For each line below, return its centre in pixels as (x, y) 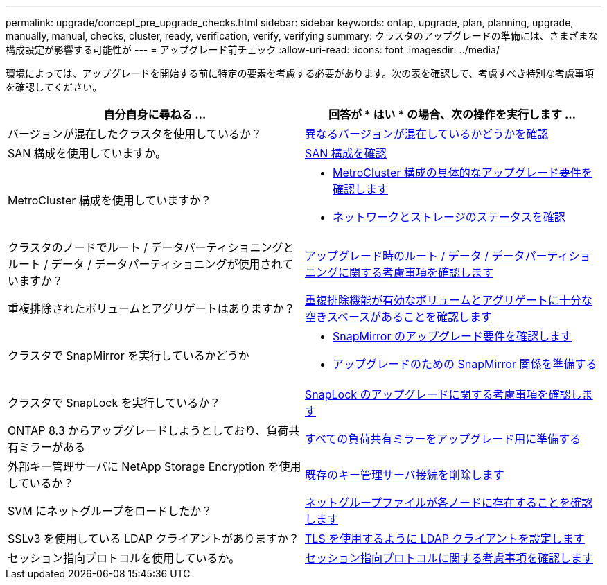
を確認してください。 (54, 87)
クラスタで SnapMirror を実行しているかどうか (129, 356)
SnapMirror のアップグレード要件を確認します (452, 336)
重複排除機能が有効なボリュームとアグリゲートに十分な (449, 300)
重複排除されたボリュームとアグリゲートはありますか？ (151, 308)
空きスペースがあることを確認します (399, 317)
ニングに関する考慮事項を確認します (399, 272)
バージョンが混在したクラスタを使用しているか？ (135, 134)
